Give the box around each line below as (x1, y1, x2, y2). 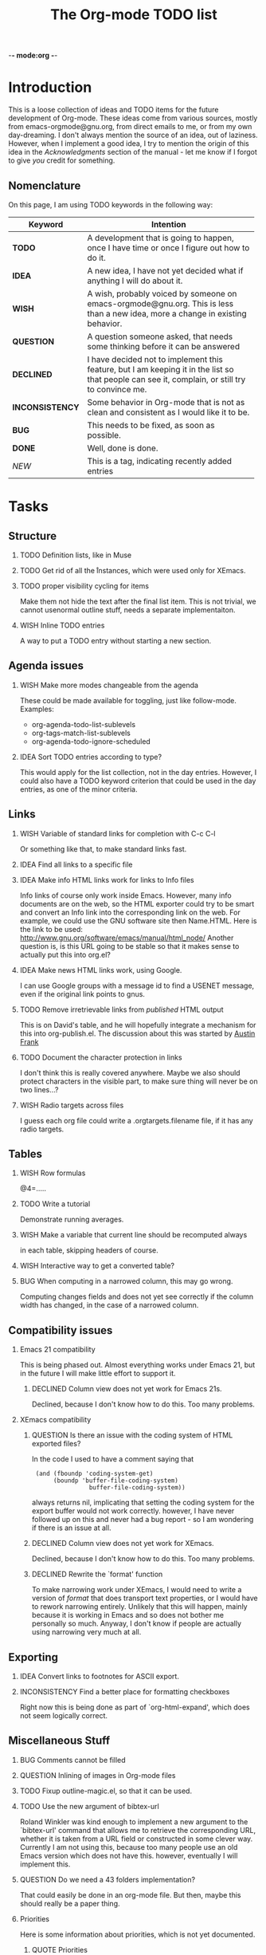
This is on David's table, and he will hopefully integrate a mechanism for (19, 1020, 256, 1029)
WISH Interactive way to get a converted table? (19, 1261, 175, 1271)
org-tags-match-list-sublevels (31, 728, 131, 738)
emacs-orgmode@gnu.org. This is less (87, 297, 234, 309)
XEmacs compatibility (19, 1415, 92, 1425)
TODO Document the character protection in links (19, 1052, 182, 1062)
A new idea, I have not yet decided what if (87, 265, 244, 276)
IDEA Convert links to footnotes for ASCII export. (19, 1672, 179, 1681)
